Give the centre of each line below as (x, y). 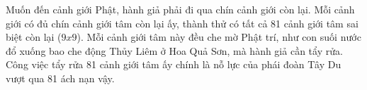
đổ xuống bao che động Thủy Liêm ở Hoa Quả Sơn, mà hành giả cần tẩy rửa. (174, 50)
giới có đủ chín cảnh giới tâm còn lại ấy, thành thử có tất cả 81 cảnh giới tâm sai (182, 23)
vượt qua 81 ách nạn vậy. (60, 78)
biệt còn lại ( (34, 37)
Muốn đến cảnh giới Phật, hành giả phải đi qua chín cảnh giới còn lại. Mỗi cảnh (180, 9)
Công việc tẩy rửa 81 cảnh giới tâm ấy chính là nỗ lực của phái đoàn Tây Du (174, 64)
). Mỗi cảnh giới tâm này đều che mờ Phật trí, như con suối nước (219, 37)
